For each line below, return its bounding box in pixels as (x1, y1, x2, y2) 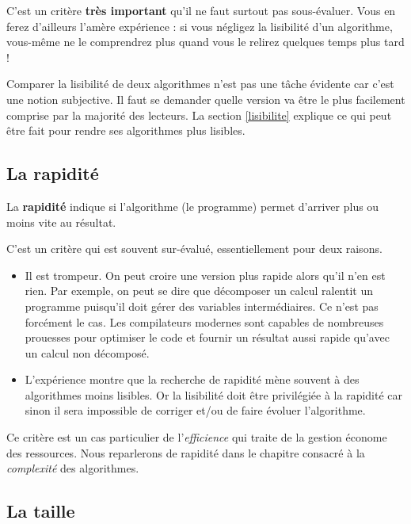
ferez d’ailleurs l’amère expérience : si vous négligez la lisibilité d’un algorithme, (6, 17, 393, 34)
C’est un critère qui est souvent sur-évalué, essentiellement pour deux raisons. (6, 240, 382, 257)
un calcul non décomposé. (25, 344, 150, 361)
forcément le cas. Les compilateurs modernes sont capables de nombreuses (25, 313, 384, 330)
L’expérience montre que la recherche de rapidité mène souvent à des (25, 371, 360, 388)
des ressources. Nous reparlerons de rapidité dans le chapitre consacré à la (6, 444, 365, 461)
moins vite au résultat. (6, 213, 116, 230)
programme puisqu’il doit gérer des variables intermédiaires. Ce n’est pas (25, 297, 379, 314)
